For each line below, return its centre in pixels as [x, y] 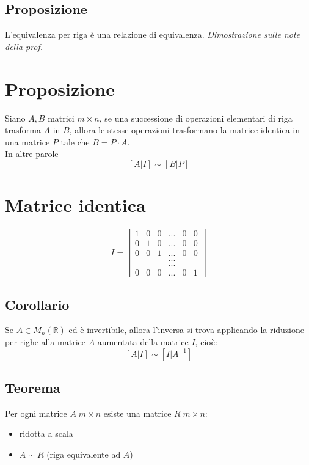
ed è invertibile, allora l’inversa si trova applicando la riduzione [186, 330]
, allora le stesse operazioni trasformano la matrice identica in [184, 130]
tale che [75, 141]
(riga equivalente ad [84, 454]
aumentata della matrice [143, 342]
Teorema [33, 387]
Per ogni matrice [36, 413]
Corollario [37, 304]
